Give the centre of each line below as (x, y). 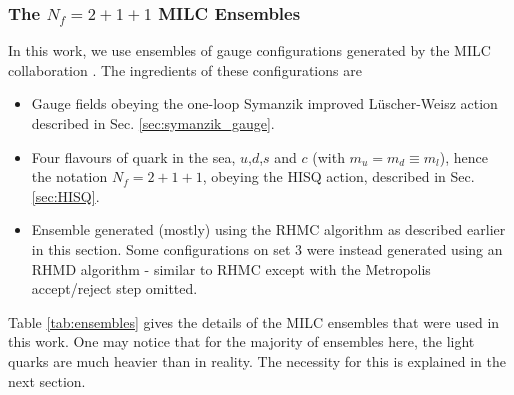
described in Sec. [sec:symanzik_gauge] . (153, 123)
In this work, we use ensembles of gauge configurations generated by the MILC (249, 50)
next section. (47, 380)
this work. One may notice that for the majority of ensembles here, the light (241, 341)
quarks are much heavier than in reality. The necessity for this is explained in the (257, 360)
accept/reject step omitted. (114, 288)
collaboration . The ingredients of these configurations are (185, 69)
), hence (464, 156)
